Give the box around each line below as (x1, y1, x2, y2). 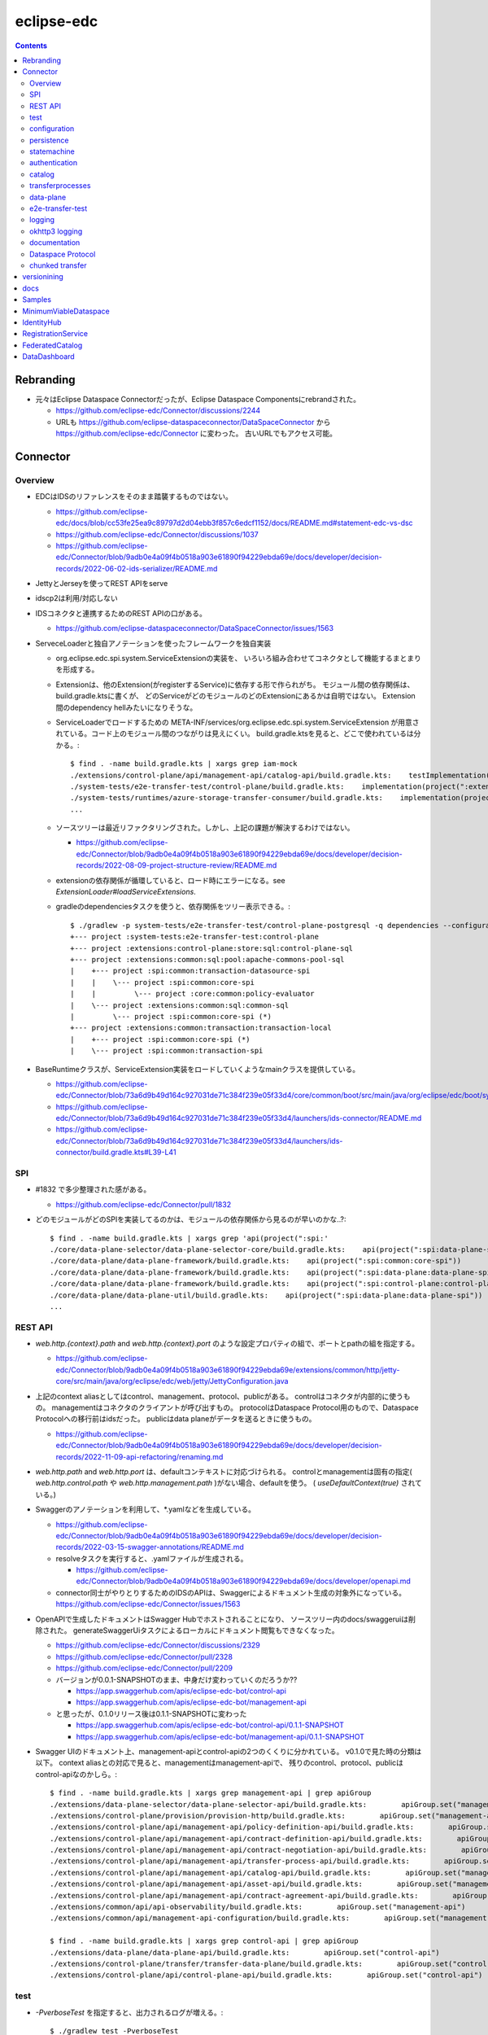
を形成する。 (55, 664, 99, 675)
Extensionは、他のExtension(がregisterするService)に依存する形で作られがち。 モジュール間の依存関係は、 (55, 680, 415, 689)
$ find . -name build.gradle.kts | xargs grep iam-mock (70, 759, 298, 768)
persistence (29, 135, 69, 145)
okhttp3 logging (29, 226, 83, 236)
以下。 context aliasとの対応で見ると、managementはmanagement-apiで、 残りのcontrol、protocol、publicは (35, 1758, 404, 1768)
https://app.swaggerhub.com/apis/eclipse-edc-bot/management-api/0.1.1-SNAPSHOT (76, 1731, 365, 1741)
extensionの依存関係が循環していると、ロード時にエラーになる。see (55, 875, 285, 885)
